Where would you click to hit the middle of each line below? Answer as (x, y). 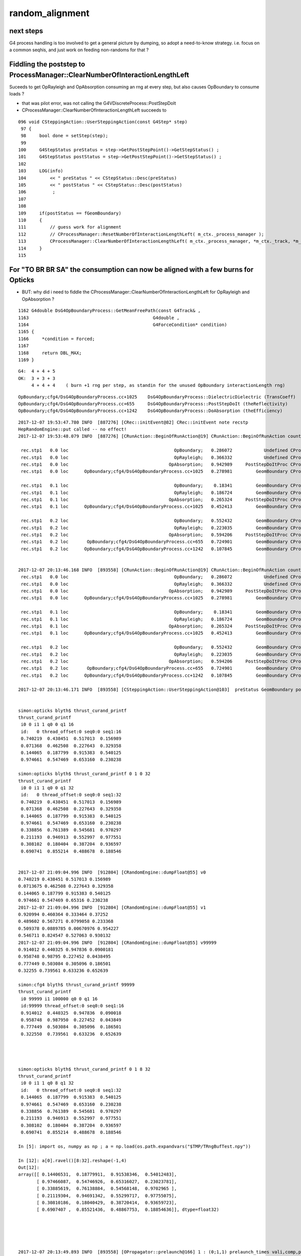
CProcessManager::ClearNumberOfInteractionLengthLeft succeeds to (94, 110)
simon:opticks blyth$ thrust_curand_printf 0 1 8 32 (84, 1069)
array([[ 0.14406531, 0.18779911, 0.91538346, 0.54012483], (98, 1175)
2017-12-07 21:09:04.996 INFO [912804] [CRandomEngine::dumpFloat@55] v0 (112, 872)
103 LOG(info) (41, 171)
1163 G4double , (99, 318)
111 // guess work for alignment (70, 227)
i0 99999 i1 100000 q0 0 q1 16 (59, 999)
